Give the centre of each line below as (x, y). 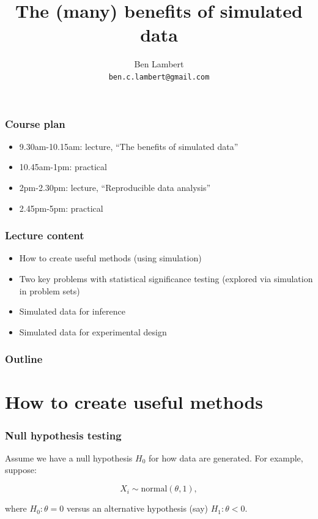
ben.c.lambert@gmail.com (159, 77)
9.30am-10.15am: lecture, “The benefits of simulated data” (129, 146)
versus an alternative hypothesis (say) (137, 508)
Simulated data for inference (72, 311)
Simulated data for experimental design (93, 331)
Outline (24, 359)
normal (154, 489)
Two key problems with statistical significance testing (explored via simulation (166, 279)
